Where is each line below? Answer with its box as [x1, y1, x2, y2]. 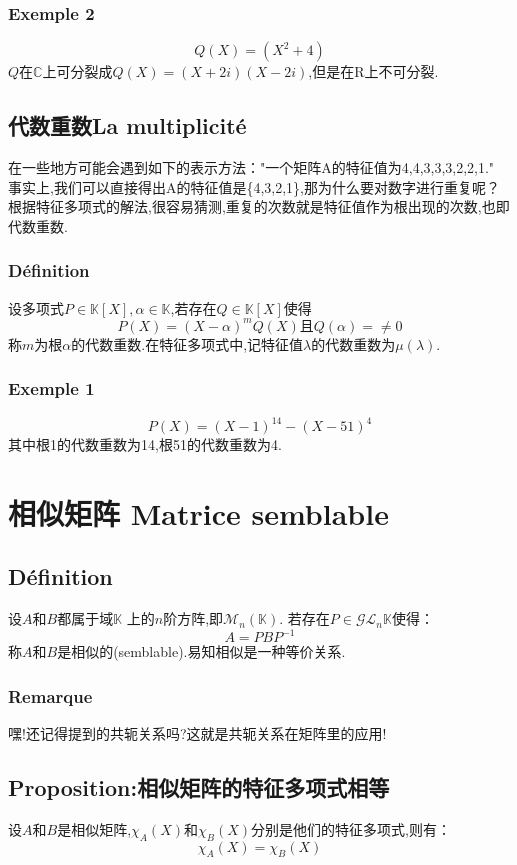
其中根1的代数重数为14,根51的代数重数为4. [8, 434, 282, 455]
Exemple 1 [8, 376, 95, 401]
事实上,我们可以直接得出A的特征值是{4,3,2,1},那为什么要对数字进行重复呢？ [8, 176, 500, 197]
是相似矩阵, [57, 818, 132, 839]
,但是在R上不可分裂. [308, 61, 439, 82]
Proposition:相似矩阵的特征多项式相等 [8, 772, 390, 803]
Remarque [8, 683, 93, 708]
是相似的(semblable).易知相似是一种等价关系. [57, 641, 346, 662]
